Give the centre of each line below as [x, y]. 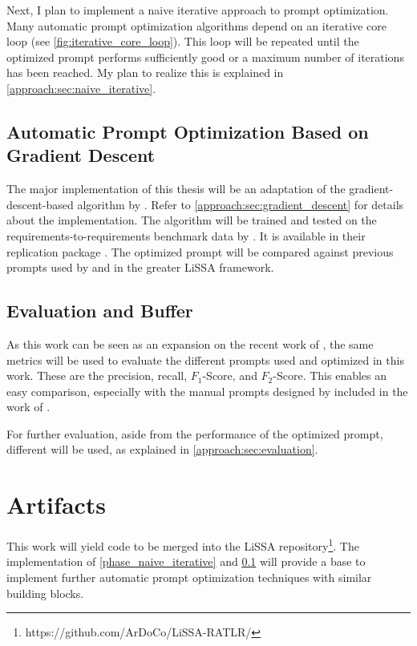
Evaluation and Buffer [100, 311]
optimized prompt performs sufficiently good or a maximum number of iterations [205, 57]
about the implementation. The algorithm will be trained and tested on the [192, 220]
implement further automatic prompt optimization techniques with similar [189, 577]
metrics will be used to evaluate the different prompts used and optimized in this [205, 359]
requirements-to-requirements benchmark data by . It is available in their [186, 235]
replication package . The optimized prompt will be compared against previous [200, 251]
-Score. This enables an [330, 375]
